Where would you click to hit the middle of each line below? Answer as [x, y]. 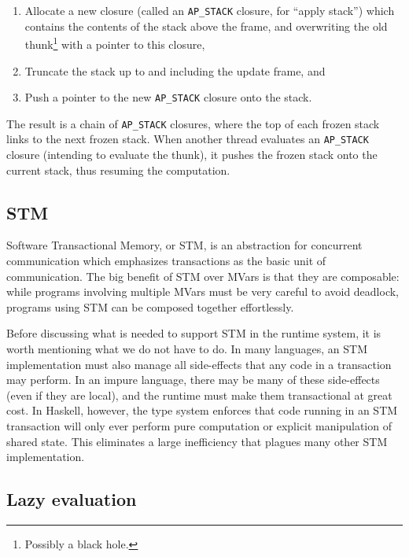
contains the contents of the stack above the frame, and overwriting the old [206, 26]
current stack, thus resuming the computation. [118, 170]
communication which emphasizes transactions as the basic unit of [166, 261]
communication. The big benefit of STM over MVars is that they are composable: [203, 276]
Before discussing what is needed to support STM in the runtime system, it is [194, 333]
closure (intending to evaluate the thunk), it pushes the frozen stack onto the [192, 155]
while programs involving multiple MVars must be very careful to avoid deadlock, [203, 291]
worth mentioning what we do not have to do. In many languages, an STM [187, 349]
